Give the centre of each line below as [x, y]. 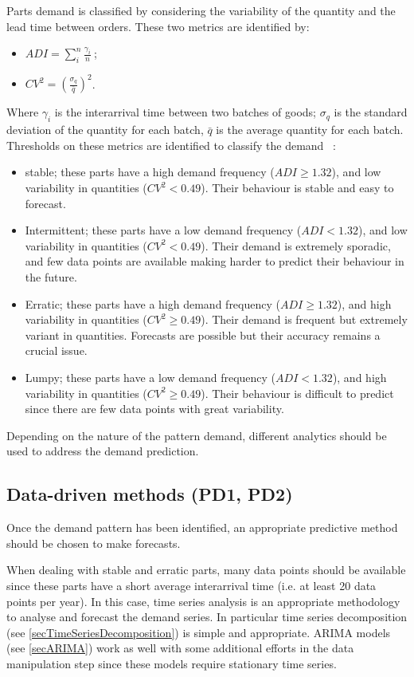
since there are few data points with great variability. [154, 409]
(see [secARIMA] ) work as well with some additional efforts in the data [180, 648]
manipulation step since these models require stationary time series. [172, 663]
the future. [51, 277]
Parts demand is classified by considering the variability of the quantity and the [201, 10]
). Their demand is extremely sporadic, [296, 245]
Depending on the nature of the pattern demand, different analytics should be [197, 435]
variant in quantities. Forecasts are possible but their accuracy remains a [203, 335]
